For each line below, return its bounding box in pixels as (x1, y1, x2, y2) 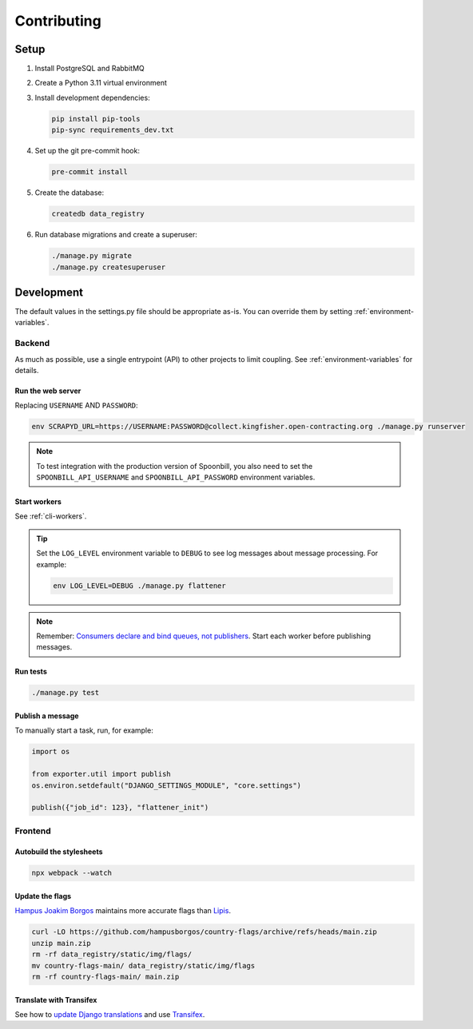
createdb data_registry (51, 209, 145, 219)
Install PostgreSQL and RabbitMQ (34, 64, 145, 73)
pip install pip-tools (51, 114, 141, 123)
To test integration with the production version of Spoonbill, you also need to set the (36, 461, 313, 471)
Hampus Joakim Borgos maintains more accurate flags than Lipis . (14, 906, 232, 916)
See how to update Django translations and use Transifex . (14, 1009, 205, 1019)
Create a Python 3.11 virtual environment (34, 78, 167, 88)
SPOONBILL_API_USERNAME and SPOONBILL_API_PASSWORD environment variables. (36, 472, 316, 483)
